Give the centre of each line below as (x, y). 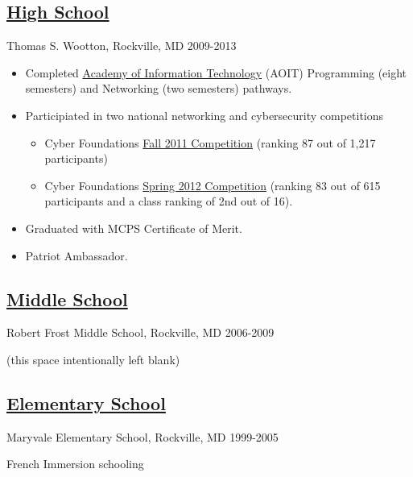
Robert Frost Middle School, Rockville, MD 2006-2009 (140, 332)
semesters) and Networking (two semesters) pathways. (159, 88)
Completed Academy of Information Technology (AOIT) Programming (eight (216, 72)
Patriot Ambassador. (76, 255)
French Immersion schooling (75, 464)
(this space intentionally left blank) (93, 359)
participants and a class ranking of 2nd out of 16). (169, 201)
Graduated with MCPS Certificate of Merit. (134, 228)
